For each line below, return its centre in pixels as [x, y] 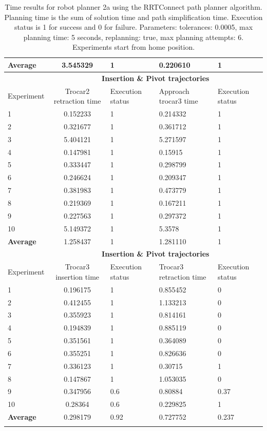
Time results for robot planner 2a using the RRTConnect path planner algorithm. [133, 7]
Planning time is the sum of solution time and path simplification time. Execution [133, 17]
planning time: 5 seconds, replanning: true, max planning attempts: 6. [133, 37]
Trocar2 [77, 91]
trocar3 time [178, 101]
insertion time [78, 276]
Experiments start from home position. [133, 47]
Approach [174, 91]
